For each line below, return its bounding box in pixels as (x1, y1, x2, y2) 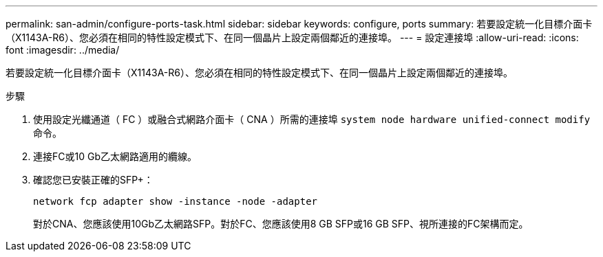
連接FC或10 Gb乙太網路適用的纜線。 (33, 150, 197, 162)
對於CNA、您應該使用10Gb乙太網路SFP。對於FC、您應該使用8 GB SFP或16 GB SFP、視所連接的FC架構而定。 (33, 218, 529, 230)
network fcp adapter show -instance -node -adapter (33, 196, 318, 207)
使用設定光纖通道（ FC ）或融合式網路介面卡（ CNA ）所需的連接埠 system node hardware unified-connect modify (33, 113, 591, 125)
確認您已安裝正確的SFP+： (33, 174, 154, 186)
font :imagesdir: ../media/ (6, 44, 120, 56)
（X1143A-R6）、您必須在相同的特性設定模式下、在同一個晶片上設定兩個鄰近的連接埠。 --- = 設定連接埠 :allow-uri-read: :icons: (6, 32, 579, 43)
